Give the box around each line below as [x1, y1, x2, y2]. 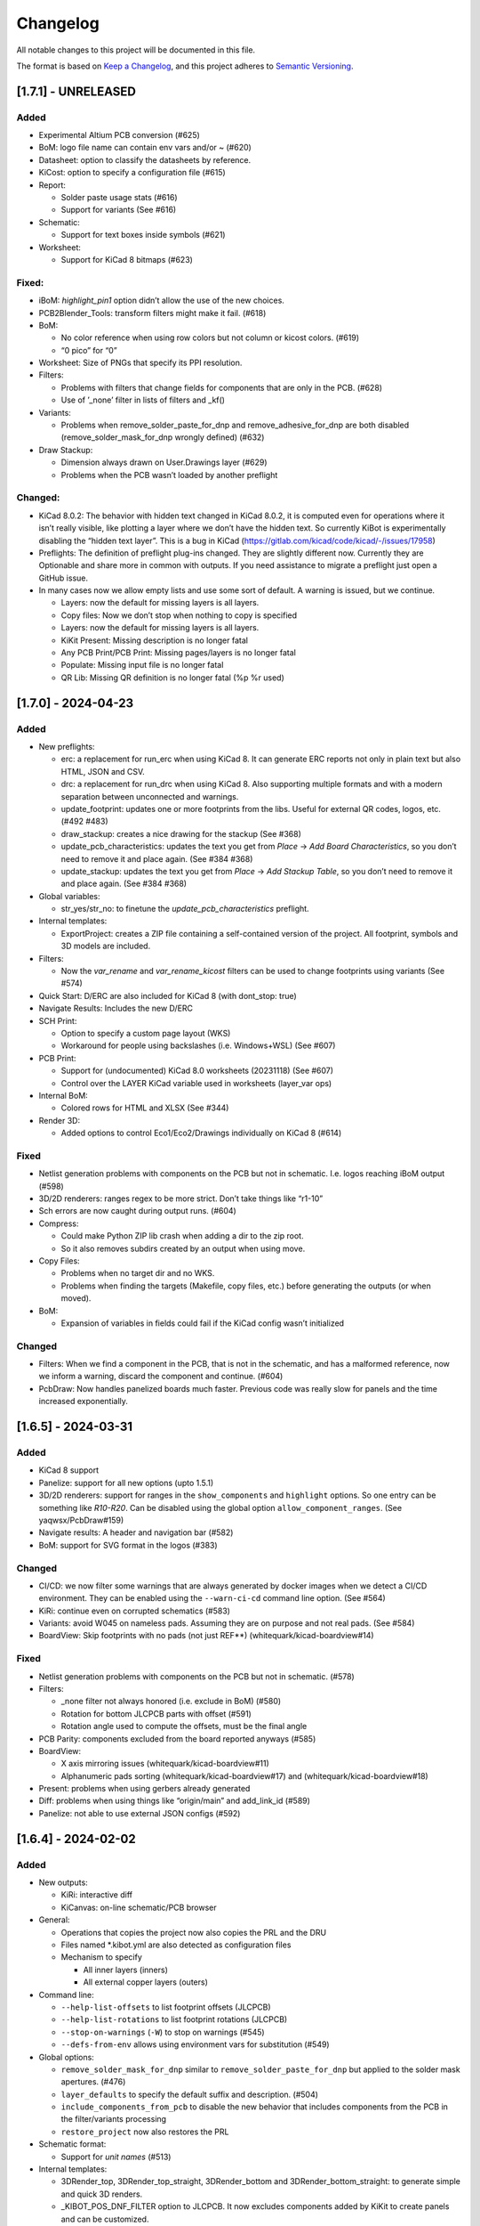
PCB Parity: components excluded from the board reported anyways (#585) [38, 1733, 316, 1744]
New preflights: [38, 741, 95, 751]
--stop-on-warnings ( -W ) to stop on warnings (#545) [60, 2027, 266, 2037]
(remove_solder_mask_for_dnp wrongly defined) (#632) [60, 432, 265, 443]
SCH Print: [38, 1015, 77, 1026]
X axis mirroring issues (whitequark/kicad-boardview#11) [60, 1759, 270, 1769]
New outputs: [38, 1877, 88, 1888]
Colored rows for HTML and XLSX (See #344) [60, 1102, 229, 1113]
